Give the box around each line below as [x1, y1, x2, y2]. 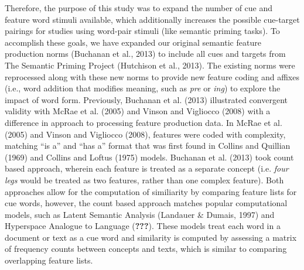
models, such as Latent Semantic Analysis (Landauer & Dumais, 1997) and [5, 208, 275, 220]
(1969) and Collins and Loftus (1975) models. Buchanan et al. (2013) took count [5, 151, 294, 163]
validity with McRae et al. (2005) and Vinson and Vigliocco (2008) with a [5, 105, 271, 117]
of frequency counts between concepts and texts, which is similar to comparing [5, 242, 287, 255]
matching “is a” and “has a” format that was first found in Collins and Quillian [5, 139, 291, 152]
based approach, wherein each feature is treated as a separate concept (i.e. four [5, 162, 289, 175]
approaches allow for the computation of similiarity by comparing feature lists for [5, 185, 297, 197]
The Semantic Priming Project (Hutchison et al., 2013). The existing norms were [5, 59, 295, 71]
